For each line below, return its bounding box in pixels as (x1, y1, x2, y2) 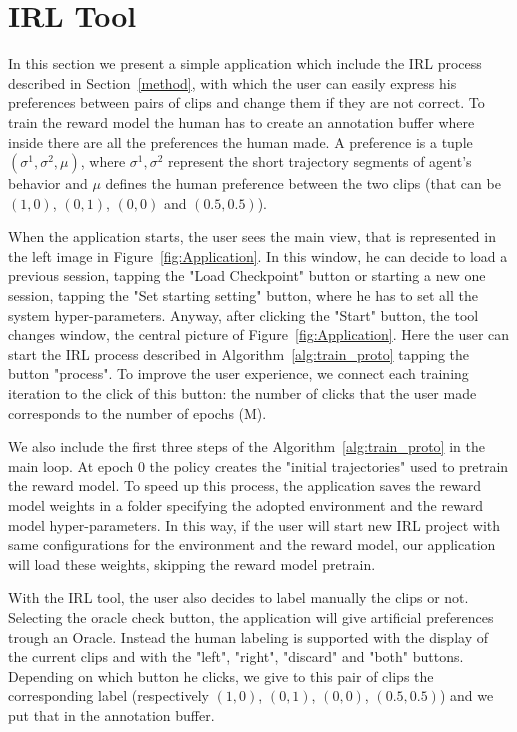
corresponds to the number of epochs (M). (8, 402, 267, 423)
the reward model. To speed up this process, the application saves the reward (8, 475, 482, 496)
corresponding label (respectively (8, 685, 209, 706)
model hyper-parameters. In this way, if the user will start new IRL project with (8, 514, 501, 535)
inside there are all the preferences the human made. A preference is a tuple (8, 131, 473, 152)
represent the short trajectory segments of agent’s (168, 151, 472, 172)
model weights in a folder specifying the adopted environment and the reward (8, 495, 484, 515)
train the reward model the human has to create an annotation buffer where (8, 111, 475, 132)
